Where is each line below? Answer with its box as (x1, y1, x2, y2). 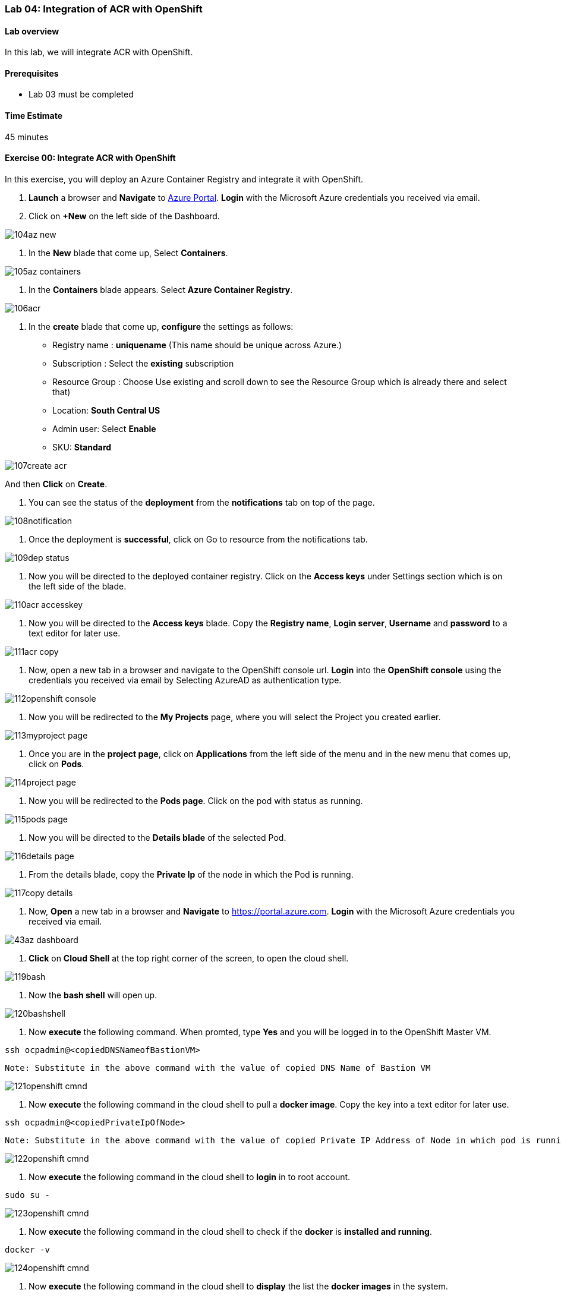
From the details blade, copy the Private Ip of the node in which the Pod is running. (29, 869, 354, 879)
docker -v (5, 1244, 50, 1254)
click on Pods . (29, 758, 84, 769)
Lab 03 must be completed (29, 89, 134, 100)
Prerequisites (5, 68, 59, 78)
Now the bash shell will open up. (29, 989, 157, 1000)
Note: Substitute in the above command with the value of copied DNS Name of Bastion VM (5, 1062, 431, 1073)
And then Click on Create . (5, 478, 108, 489)
